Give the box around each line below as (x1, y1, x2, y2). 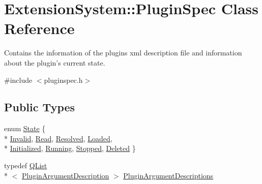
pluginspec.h (44, 74, 83, 85)
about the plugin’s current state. (4, 57, 105, 68)
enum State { (4, 123, 46, 134)
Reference (4, 18, 75, 39)
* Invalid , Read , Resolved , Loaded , (4, 133, 112, 143)
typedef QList (4, 160, 47, 171)
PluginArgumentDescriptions (123, 170, 214, 180)
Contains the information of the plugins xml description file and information (4, 47, 242, 58)
